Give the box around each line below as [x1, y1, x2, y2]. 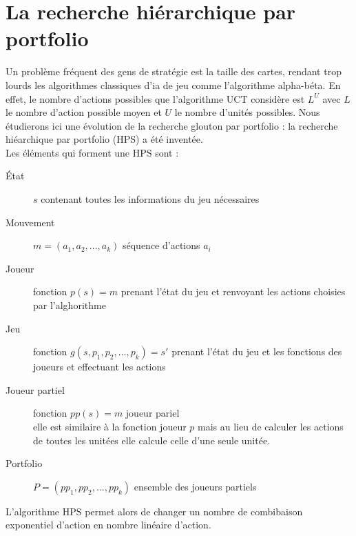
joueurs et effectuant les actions [33, 359, 166, 374]
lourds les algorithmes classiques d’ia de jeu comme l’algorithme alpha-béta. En [6, 77, 341, 92]
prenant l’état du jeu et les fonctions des [171, 344, 342, 359]
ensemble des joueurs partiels [134, 479, 257, 493]
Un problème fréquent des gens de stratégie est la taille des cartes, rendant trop [6, 64, 342, 79]
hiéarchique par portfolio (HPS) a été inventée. [6, 132, 203, 146]
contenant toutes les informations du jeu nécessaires [41, 192, 260, 206]
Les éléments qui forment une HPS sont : [6, 145, 179, 159]
